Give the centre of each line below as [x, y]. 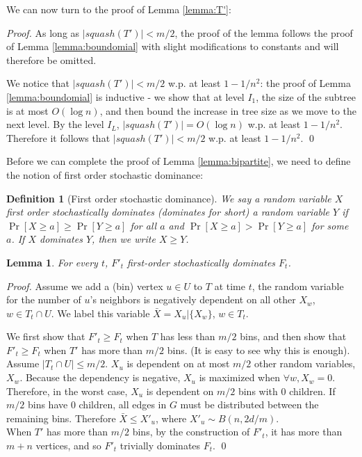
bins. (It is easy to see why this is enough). [258, 350]
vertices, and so [68, 446]
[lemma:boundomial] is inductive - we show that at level [125, 96]
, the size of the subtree [306, 96]
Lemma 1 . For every [52, 262]
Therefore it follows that [58, 137]
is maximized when [239, 377]
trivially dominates [160, 446]
